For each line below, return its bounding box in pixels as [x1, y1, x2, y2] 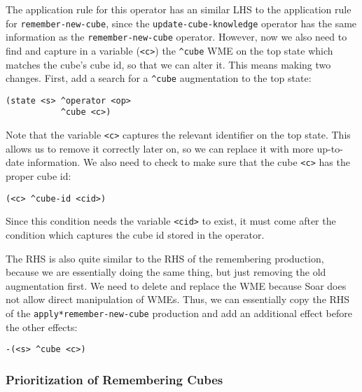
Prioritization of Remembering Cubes [6, 370, 223, 388]
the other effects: [6, 319, 78, 334]
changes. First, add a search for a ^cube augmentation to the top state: [6, 71, 312, 85]
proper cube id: [6, 169, 71, 183]
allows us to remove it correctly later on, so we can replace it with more [6, 141, 314, 155]
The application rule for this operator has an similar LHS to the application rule [6, 2, 351, 16]
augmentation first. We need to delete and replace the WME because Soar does [6, 278, 347, 293]
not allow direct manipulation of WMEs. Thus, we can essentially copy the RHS [6, 292, 350, 307]
